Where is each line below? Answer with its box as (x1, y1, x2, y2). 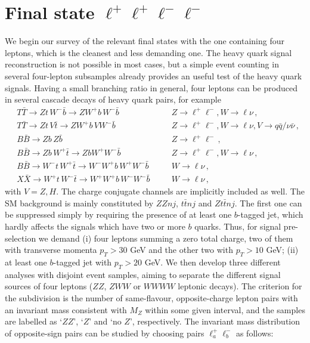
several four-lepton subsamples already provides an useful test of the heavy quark (5, 69, 302, 82)
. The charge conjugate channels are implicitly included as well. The (56, 185, 305, 197)
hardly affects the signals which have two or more (5, 220, 185, 232)
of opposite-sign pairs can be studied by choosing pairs (5, 326, 204, 339)
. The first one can (234, 196, 302, 209)
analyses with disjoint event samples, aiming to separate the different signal (5, 268, 281, 280)
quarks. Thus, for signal (194, 220, 281, 232)
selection (5, 231, 36, 244)
